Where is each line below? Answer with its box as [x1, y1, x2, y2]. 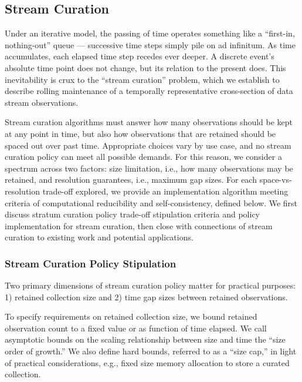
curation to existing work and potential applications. [5, 231, 194, 243]
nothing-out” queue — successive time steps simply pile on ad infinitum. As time [5, 38, 296, 51]
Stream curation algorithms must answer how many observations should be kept [5, 116, 293, 128]
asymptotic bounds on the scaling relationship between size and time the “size [5, 333, 286, 346]
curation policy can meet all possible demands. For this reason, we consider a [5, 150, 282, 163]
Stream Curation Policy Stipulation [5, 256, 177, 270]
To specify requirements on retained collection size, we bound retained [5, 310, 257, 323]
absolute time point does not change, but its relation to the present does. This [5, 61, 286, 73]
